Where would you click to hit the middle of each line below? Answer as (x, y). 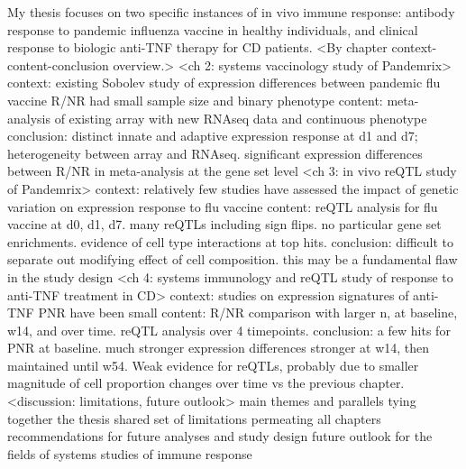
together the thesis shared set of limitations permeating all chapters (194, 418)
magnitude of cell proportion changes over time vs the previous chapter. (206, 383)
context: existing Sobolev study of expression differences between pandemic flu (224, 83)
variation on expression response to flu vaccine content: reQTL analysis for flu (223, 206)
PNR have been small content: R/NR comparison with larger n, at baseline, (248, 313)
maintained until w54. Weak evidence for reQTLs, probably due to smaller (213, 365)
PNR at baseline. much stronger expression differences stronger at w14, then (219, 348)
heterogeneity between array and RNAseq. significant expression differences (215, 153)
